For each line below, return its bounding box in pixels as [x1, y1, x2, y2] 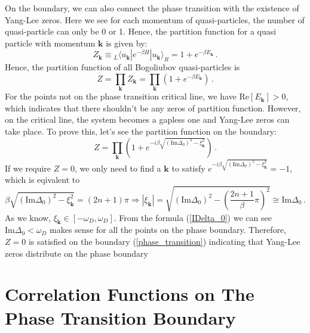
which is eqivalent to [5, 173, 80, 186]
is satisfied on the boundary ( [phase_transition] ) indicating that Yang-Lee [28, 235, 300, 248]
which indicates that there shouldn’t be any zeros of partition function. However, [5, 101, 301, 114]
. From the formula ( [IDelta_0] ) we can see [113, 211, 272, 223]
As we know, [5, 211, 51, 223]
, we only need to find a [74, 161, 161, 174]
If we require [5, 161, 51, 174]
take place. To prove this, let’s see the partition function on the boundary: [5, 125, 277, 138]
